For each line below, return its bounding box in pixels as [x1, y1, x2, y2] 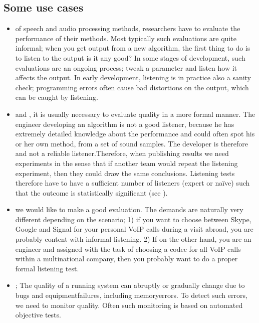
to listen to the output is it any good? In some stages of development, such [15, 52, 245, 63]
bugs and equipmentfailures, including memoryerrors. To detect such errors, [15, 290, 247, 300]
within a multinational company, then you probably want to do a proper [15, 253, 238, 264]
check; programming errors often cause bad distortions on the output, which [15, 82, 249, 92]
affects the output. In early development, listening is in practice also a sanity [15, 72, 251, 83]
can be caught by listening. [15, 92, 98, 102]
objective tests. [15, 309, 61, 320]
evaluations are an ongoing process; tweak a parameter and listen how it [15, 62, 237, 73]
